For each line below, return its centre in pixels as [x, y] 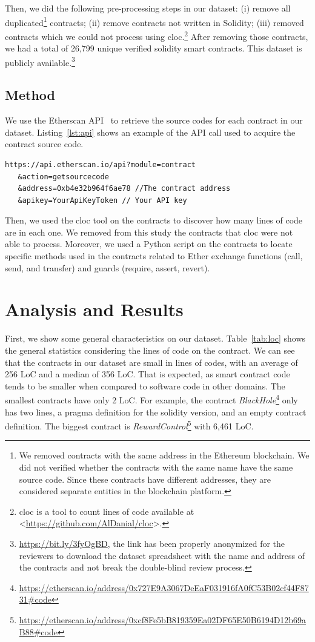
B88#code [38, 631]
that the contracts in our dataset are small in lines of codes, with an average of [151, 362]
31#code [35, 599]
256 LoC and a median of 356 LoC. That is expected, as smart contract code [148, 374]
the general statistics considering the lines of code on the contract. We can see [150, 350]
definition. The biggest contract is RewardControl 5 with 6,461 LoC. [129, 425]
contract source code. [44, 144]
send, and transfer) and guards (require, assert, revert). [108, 267]
